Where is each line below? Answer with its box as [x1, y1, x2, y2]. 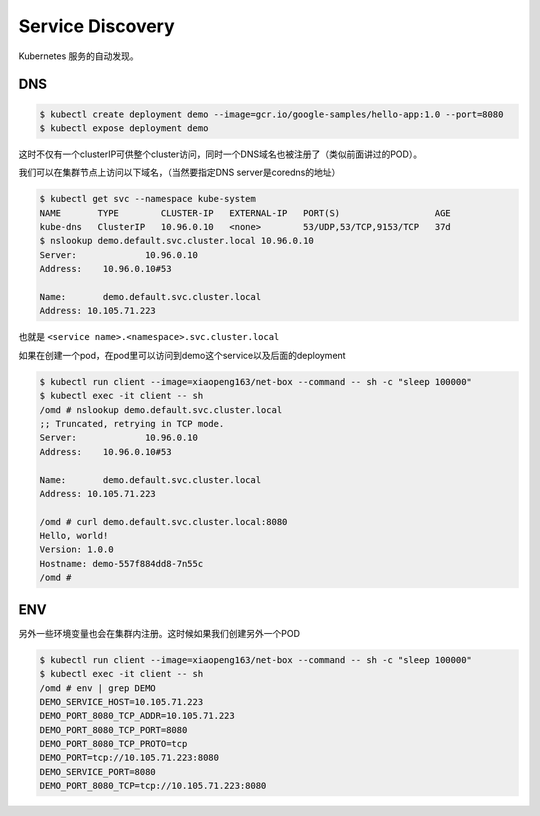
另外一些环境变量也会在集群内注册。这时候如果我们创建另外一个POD [18, 627, 300, 639]
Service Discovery [18, 15, 175, 37]
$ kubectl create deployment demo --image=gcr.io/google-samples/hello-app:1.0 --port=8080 [39, 108, 504, 120]
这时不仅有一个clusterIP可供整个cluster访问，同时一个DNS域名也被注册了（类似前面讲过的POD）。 [18, 148, 423, 160]
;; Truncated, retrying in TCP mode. [39, 418, 225, 429]
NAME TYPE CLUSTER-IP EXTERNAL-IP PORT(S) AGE [39, 207, 452, 219]
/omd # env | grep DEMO [39, 682, 157, 694]
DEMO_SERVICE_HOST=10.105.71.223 [39, 696, 204, 707]
